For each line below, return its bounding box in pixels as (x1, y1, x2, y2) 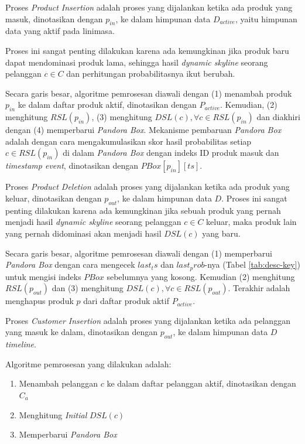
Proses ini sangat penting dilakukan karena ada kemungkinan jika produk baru (5, 44, 289, 56)
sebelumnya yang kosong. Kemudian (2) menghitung (107, 270, 295, 282)
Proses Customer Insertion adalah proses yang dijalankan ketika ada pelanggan (5, 314, 290, 326)
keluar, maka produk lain (206, 216, 297, 228)
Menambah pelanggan (19, 377, 98, 390)
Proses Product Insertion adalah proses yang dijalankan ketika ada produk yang (5, 1, 293, 13)
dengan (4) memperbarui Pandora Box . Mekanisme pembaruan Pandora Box (5, 124, 282, 136)
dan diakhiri (256, 111, 300, 123)
